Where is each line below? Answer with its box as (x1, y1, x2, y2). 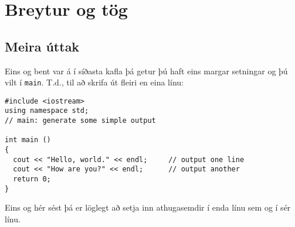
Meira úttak (5, 37, 80, 55)
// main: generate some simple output (5, 116, 156, 125)
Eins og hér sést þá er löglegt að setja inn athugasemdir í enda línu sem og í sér (5, 201, 291, 214)
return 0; (13, 175, 51, 184)
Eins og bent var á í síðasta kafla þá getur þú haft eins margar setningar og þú (5, 64, 288, 77)
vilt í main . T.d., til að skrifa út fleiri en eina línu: (5, 76, 184, 88)
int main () (5, 136, 51, 145)
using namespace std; (5, 106, 89, 115)
